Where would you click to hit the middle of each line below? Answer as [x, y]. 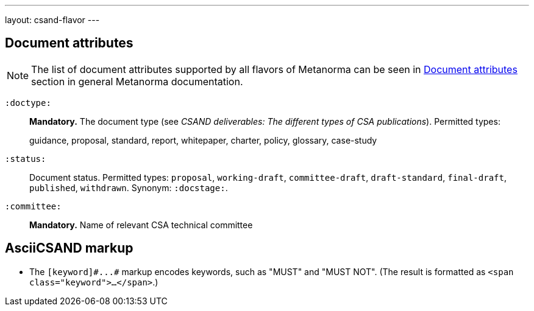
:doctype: [28, 103]
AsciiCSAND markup [69, 248]
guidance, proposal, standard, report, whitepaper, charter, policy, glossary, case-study [203, 140]
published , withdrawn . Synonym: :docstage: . [129, 187]
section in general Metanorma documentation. [137, 81]
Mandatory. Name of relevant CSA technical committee [141, 225]
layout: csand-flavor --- [52, 20]
